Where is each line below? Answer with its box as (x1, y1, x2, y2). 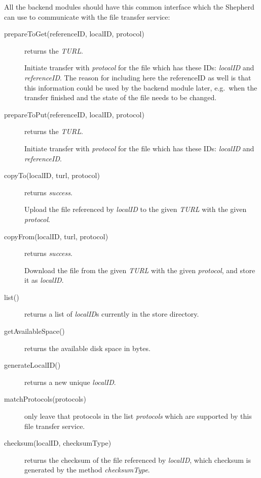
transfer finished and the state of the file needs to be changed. (24, 92, 217, 103)
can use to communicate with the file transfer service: (4, 11, 170, 22)
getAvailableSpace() (4, 326, 65, 336)
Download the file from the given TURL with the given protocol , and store (24, 265, 255, 275)
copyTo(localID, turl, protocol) (4, 170, 100, 181)
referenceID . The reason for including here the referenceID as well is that (24, 72, 251, 82)
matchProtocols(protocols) (4, 394, 86, 404)
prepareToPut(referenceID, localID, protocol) (4, 109, 144, 119)
